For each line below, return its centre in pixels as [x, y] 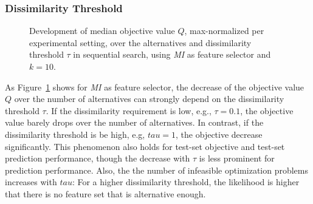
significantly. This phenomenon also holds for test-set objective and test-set [145, 146]
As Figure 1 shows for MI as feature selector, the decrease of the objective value [155, 87]
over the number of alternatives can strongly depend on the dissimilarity [149, 99]
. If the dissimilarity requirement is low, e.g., [129, 110]
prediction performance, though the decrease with [98, 158]
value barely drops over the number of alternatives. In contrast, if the [134, 122]
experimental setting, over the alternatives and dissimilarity [140, 42]
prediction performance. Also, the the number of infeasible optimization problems [157, 170]
